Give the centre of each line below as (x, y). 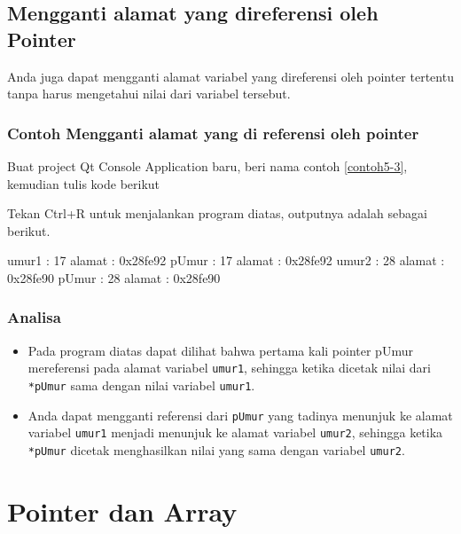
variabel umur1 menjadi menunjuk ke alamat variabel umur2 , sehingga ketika (235, 432)
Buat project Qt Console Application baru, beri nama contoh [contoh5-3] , (207, 166)
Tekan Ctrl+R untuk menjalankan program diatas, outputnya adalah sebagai (217, 213)
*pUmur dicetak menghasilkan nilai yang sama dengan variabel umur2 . (216, 450)
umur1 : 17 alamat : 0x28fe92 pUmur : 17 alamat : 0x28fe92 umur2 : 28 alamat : (226, 260)
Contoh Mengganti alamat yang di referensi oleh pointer (213, 133)
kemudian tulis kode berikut (84, 183)
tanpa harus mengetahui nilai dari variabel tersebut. (149, 94)
